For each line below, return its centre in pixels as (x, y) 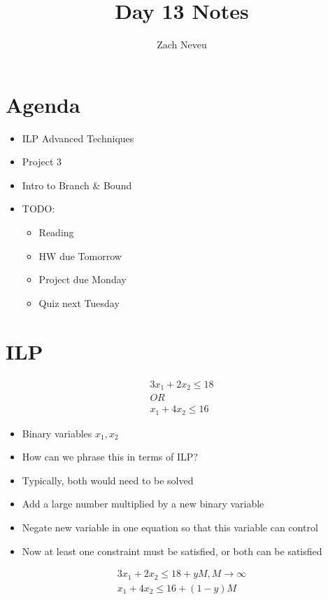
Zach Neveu (182, 45)
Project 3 (42, 162)
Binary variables (57, 433)
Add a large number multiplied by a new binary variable (143, 504)
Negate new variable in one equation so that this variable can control (170, 527)
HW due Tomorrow (80, 255)
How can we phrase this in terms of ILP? (110, 457)
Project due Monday (83, 279)
